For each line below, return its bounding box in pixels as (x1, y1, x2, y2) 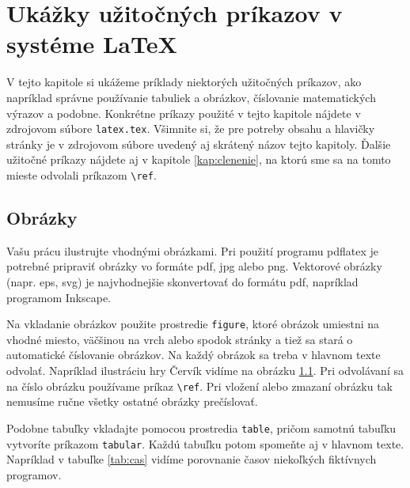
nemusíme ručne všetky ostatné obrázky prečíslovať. (6, 393, 258, 410)
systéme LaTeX (6, 28, 177, 60)
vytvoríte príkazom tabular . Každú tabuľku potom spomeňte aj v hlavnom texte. (6, 435, 404, 452)
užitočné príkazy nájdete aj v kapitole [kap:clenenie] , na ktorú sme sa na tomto (6, 151, 391, 168)
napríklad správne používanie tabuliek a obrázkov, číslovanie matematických (6, 89, 376, 105)
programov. (6, 466, 62, 482)
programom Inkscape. (6, 289, 111, 305)
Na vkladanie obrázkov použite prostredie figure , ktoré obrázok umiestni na (6, 316, 380, 332)
